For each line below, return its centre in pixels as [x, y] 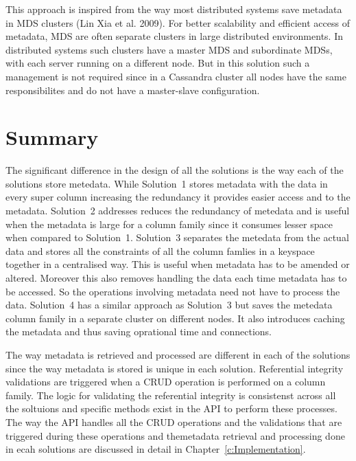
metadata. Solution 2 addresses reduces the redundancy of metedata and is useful [178, 211]
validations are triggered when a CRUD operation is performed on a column [166, 382]
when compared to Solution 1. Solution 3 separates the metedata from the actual [177, 237]
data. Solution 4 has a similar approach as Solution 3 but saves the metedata [169, 305]
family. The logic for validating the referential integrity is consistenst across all [171, 395]
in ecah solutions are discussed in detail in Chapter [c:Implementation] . [156, 449]
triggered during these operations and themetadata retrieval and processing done [175, 435]
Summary [52, 137]
